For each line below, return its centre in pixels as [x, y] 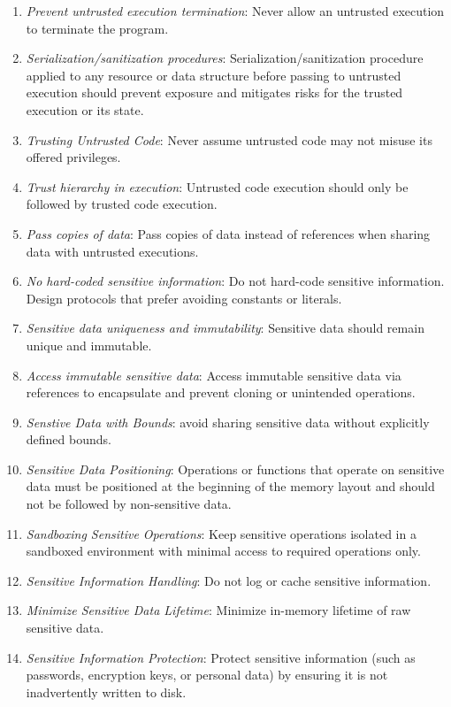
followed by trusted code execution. [122, 204]
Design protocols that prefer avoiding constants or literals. [184, 298]
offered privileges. [73, 157]
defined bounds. [69, 439]
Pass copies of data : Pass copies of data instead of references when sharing [228, 233]
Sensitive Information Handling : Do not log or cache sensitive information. [229, 580]
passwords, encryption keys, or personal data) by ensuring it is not [207, 675]
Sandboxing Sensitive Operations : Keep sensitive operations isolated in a [221, 533]
